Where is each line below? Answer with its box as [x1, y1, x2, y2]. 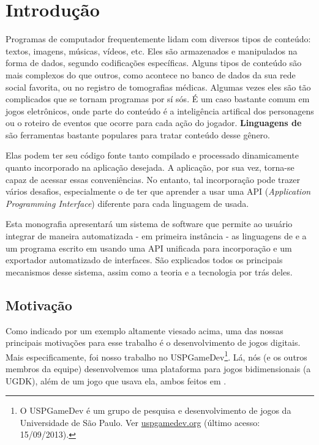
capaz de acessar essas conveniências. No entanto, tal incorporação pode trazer [6, 173, 300, 185]
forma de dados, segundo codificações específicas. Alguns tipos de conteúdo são [6, 56, 302, 69]
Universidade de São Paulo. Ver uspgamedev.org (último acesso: [20, 416, 260, 428]
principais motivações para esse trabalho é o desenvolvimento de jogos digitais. [6, 336, 301, 349]
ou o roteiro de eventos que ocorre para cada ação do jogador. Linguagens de [6, 116, 302, 129]
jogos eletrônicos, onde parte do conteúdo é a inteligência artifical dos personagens [6, 104, 314, 117]
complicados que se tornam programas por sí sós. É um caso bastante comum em [6, 92, 310, 105]
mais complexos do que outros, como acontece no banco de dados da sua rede [6, 68, 296, 81]
